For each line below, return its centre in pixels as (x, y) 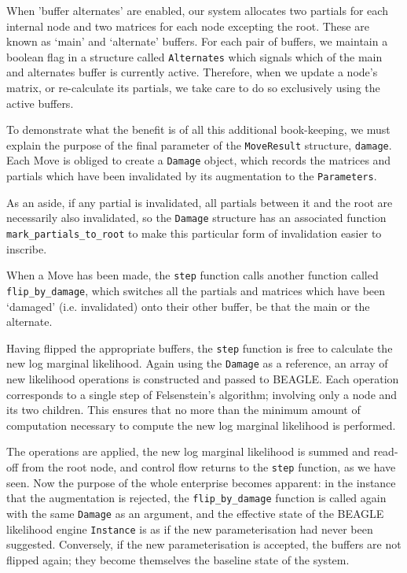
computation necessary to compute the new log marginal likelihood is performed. (201, 425)
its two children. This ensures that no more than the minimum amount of (183, 410)
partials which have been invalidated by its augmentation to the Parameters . (192, 176)
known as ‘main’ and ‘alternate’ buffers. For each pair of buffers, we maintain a (197, 41)
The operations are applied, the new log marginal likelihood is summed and (188, 451)
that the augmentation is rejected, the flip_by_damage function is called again (196, 498)
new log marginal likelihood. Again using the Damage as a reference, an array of (197, 363)
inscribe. (27, 248)
